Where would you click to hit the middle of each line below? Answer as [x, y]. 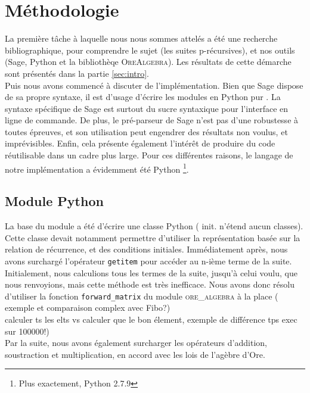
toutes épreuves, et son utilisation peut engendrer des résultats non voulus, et [146, 131]
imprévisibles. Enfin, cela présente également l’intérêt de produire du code [140, 143]
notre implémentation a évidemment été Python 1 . [97, 168]
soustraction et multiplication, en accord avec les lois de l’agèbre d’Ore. [135, 354]
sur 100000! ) [27, 331]
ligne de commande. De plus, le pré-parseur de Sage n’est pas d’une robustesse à [152, 120]
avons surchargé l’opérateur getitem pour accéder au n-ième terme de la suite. [148, 261]
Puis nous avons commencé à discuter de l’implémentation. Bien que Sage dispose [154, 85]
